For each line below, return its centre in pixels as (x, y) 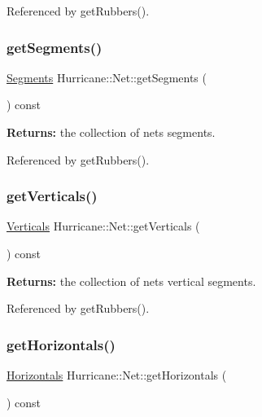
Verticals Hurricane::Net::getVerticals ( (103, 226)
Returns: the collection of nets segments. (111, 132)
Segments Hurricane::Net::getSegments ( (107, 77)
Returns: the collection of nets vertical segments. (131, 281)
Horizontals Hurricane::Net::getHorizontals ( (117, 375)
